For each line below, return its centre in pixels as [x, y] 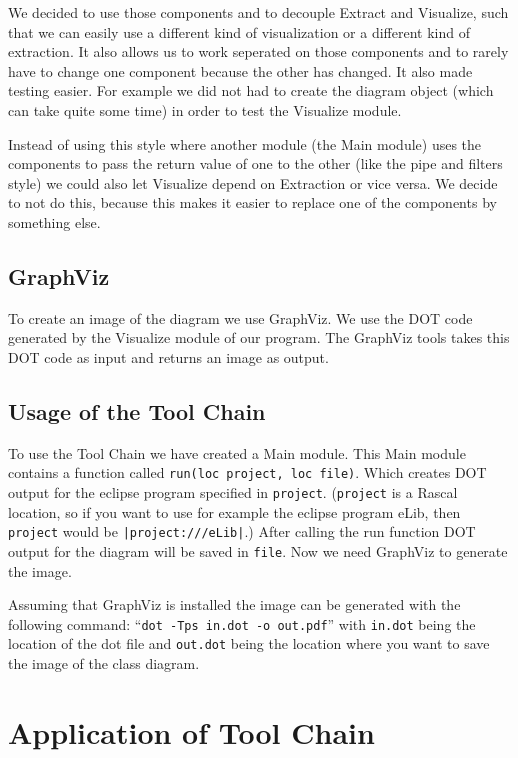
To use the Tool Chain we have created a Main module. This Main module [237, 452]
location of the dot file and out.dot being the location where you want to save [249, 643]
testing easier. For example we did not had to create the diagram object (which [251, 90]
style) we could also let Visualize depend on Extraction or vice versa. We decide [253, 182]
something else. [54, 221]
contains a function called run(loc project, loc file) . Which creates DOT [247, 472]
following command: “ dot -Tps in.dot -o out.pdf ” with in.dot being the [242, 623]
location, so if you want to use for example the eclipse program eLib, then [234, 511]
